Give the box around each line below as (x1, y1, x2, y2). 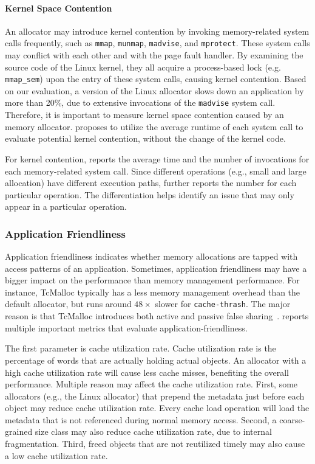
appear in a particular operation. (5, 200, 127, 213)
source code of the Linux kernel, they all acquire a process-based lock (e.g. (5, 60, 281, 73)
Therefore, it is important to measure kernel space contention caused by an (5, 108, 284, 121)
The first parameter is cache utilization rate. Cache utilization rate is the (5, 342, 276, 355)
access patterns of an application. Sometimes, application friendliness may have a (5, 261, 307, 274)
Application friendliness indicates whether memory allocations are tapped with (5, 250, 298, 263)
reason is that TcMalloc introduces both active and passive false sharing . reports (5, 310, 309, 322)
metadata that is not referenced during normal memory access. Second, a (5, 413, 277, 426)
